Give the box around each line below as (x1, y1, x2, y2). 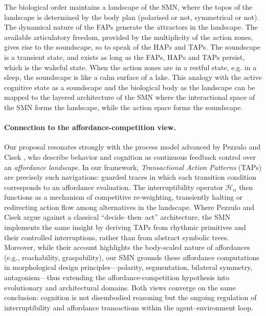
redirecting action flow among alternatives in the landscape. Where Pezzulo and (4, 201, 254, 212)
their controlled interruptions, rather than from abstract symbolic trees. (4, 231, 229, 242)
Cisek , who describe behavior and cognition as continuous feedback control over (4, 151, 256, 162)
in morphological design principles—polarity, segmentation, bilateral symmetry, (4, 262, 253, 272)
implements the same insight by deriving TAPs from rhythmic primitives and (4, 222, 246, 233)
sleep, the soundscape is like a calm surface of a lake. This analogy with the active (4, 72, 262, 82)
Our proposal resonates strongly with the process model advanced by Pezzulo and (4, 141, 260, 152)
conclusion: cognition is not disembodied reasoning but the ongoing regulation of (4, 292, 257, 303)
